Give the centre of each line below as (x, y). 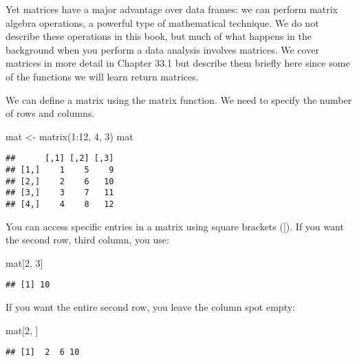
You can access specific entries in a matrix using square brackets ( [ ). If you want (175, 226)
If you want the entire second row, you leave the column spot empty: (150, 307)
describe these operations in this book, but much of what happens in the (159, 36)
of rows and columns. (50, 113)
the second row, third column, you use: (87, 240)
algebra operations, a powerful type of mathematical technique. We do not (162, 22)
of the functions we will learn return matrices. (102, 76)
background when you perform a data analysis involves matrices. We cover (162, 49)
